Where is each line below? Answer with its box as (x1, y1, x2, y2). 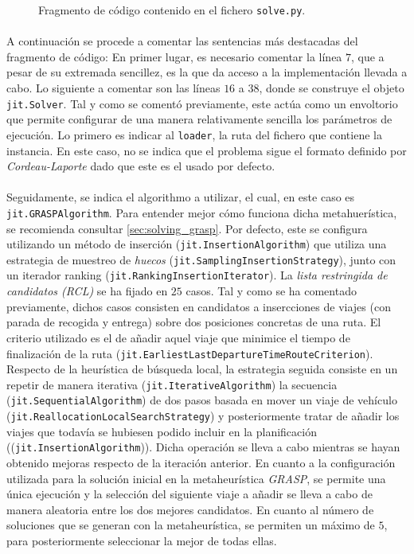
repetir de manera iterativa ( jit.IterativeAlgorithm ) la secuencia (6, 376, 338, 392)
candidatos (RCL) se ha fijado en (6, 283, 168, 299)
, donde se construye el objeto (259, 80, 404, 96)
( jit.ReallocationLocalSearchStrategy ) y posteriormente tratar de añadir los (6, 408, 400, 424)
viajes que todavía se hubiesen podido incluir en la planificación (6, 423, 317, 439)
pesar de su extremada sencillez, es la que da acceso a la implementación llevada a (6, 64, 408, 80)
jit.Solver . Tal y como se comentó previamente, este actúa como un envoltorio (6, 95, 398, 111)
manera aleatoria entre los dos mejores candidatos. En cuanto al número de (6, 501, 374, 517)
